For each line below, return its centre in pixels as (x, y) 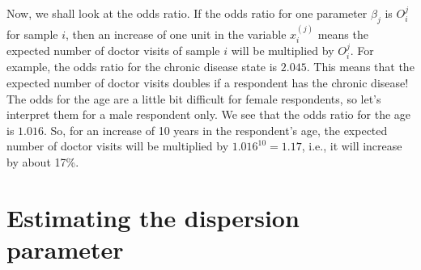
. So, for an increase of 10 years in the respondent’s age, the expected (215, 130)
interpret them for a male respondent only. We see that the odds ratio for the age (209, 114)
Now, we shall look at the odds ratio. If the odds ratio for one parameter (187, 13)
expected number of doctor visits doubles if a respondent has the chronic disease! (208, 83)
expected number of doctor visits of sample (113, 51)
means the (343, 34)
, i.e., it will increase (352, 146)
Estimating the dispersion (153, 217)
